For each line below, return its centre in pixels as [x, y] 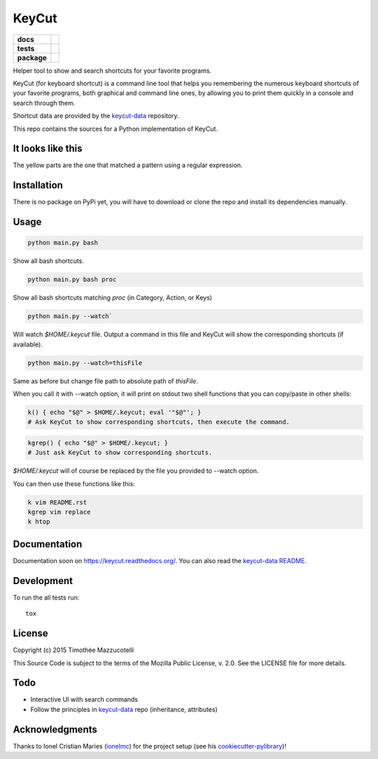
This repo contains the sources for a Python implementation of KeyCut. [115, 129]
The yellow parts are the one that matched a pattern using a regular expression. [128, 165]
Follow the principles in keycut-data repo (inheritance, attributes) [124, 709]
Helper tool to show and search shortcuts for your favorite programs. [112, 71]
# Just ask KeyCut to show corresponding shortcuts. [120, 453]
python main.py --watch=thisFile [85, 363]
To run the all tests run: [46, 597]
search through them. [44, 103]
